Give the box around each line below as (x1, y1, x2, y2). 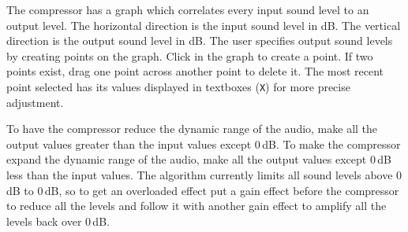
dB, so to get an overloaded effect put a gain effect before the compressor (44, 182, 399, 198)
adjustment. (6, 94, 64, 110)
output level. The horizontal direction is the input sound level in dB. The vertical (6, 17, 401, 33)
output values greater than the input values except (6, 135, 252, 152)
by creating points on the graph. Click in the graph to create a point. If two (6, 47, 373, 64)
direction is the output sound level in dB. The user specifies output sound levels (6, 32, 393, 49)
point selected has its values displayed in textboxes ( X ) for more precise (6, 78, 350, 94)
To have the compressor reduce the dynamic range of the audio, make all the (6, 120, 378, 137)
